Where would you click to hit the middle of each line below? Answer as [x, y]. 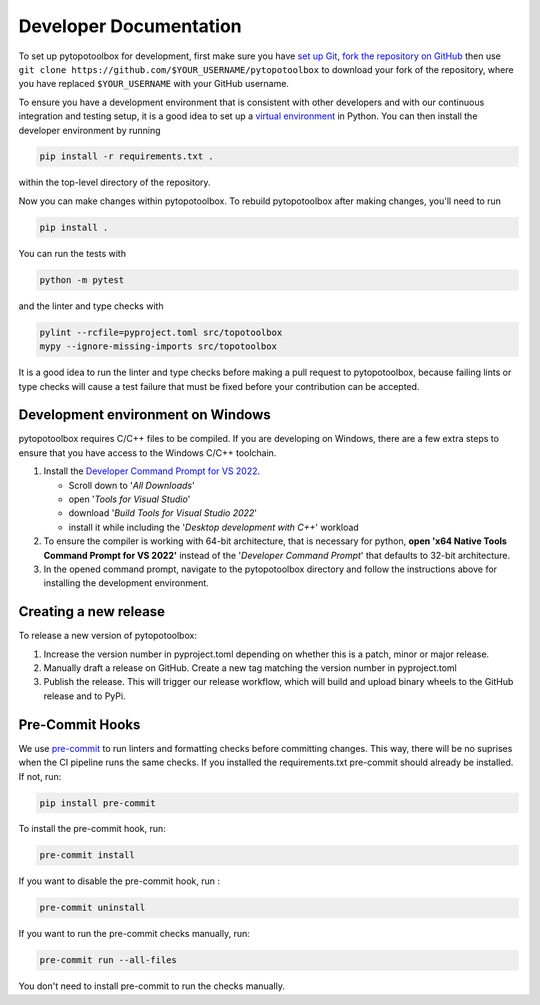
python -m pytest [82, 279]
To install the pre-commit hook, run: [92, 829]
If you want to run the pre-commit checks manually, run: [134, 934]
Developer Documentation [130, 26]
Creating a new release [91, 611]
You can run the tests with [72, 253]
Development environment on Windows [145, 415]
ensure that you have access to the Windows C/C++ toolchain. [147, 452]
